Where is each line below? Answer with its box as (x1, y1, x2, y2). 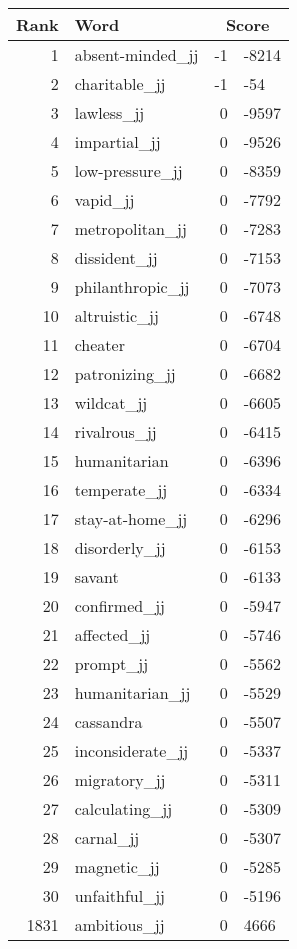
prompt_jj (74, 652, 149, 675)
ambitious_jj (74, 913, 165, 936)
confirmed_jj (74, 594, 165, 617)
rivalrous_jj (74, 420, 157, 443)
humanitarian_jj (74, 681, 191, 704)
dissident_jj (74, 246, 158, 269)
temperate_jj (74, 478, 168, 501)
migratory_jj (74, 768, 166, 791)
